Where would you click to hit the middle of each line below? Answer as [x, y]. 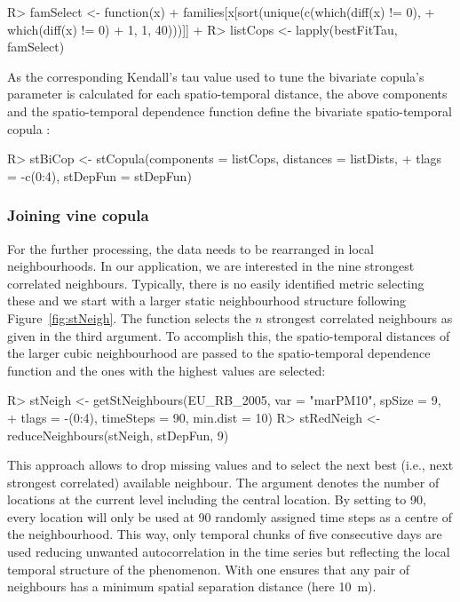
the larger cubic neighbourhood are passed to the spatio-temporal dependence [219, 353]
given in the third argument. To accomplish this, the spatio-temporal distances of [229, 335]
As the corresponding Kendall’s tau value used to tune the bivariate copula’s [216, 76]
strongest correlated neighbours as [360, 317]
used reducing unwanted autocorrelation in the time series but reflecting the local [229, 552]
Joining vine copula [78, 215]
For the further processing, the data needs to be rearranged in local [190, 248]
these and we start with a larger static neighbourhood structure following [206, 301]
